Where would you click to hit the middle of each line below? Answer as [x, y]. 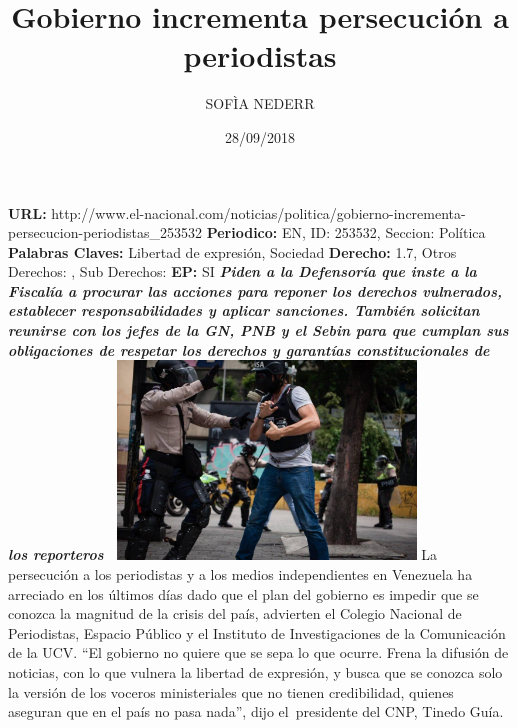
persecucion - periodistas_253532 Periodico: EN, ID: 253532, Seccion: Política [247, 232]
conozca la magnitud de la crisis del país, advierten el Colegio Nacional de [235, 613]
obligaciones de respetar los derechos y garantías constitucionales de [249, 349]
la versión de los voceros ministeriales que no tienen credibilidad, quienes [231, 691]
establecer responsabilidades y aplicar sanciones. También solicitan [244, 310]
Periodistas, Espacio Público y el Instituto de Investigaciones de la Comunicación [257, 632]
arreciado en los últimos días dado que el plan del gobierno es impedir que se [243, 593]
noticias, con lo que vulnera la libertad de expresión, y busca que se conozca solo [255, 671]
